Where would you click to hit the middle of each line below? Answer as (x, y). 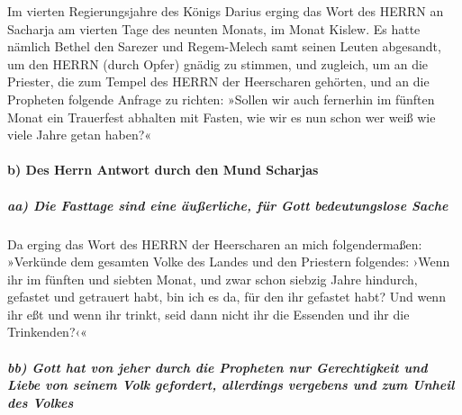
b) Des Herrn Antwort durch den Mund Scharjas (163, 170)
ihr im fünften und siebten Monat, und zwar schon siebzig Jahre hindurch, (213, 279)
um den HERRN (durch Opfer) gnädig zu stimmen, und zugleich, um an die (218, 63)
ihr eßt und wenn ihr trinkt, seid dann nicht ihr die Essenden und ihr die (208, 314)
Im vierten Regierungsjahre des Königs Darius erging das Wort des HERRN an (226, 11)
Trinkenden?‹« (47, 332)
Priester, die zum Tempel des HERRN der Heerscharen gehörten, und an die (218, 81)
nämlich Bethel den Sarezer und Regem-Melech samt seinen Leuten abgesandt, (224, 46)
